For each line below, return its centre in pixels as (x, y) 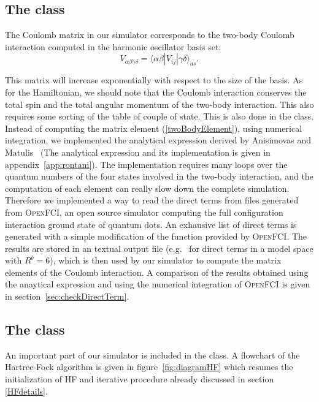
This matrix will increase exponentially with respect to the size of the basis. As (154, 80)
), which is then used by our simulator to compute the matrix (166, 260)
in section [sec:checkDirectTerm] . (67, 296)
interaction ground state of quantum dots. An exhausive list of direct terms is (151, 224)
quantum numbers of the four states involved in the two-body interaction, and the (159, 176)
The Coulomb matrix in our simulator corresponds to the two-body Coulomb (150, 35)
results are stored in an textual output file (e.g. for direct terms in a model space (159, 248)
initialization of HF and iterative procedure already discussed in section (140, 379)
